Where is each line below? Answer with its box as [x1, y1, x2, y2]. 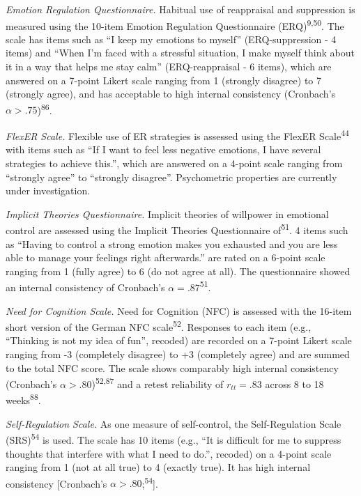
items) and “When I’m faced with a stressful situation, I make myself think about [6, 45, 355, 60]
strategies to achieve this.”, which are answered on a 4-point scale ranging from [6, 155, 343, 170]
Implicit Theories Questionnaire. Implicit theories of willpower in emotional [6, 206, 329, 221]
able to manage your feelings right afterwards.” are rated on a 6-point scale [6, 250, 325, 265]
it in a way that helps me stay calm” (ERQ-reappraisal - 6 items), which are [6, 59, 332, 74]
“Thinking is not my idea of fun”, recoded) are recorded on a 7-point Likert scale [6, 333, 352, 348]
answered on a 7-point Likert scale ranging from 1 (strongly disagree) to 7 [6, 72, 321, 87]
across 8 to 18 [265, 376, 324, 391]
